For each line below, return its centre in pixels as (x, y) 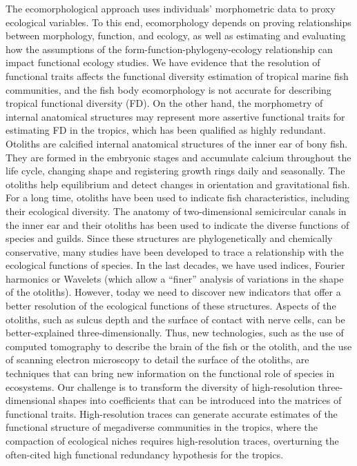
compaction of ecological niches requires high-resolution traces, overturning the (172, 440)
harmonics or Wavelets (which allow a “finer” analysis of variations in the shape (175, 278)
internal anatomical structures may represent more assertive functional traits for (175, 116)
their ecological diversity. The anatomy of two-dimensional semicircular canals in (176, 211)
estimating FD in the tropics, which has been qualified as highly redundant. (166, 130)
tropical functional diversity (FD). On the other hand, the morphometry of (164, 103)
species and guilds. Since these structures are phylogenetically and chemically (169, 238)
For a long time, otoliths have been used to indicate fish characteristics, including (178, 197)
